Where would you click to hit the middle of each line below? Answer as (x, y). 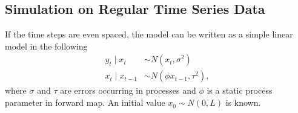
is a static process (240, 90)
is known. (243, 102)
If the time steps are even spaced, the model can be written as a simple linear (149, 34)
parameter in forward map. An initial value (85, 102)
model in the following (46, 46)
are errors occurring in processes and (128, 90)
